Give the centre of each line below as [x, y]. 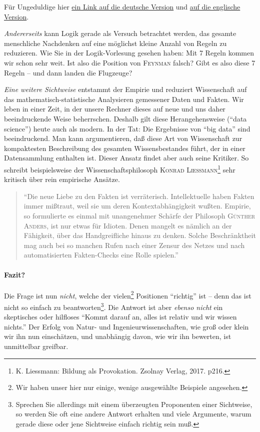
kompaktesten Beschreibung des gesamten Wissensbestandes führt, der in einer [125, 148]
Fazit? [15, 274]
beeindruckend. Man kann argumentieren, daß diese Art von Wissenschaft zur [123, 138]
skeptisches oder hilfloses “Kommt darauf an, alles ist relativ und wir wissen [120, 317]
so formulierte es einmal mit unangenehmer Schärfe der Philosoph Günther [139, 215]
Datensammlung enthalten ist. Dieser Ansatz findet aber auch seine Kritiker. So [126, 158]
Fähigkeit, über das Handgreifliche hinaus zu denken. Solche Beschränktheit [140, 235]
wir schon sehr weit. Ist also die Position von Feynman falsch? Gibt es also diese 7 [130, 62]
